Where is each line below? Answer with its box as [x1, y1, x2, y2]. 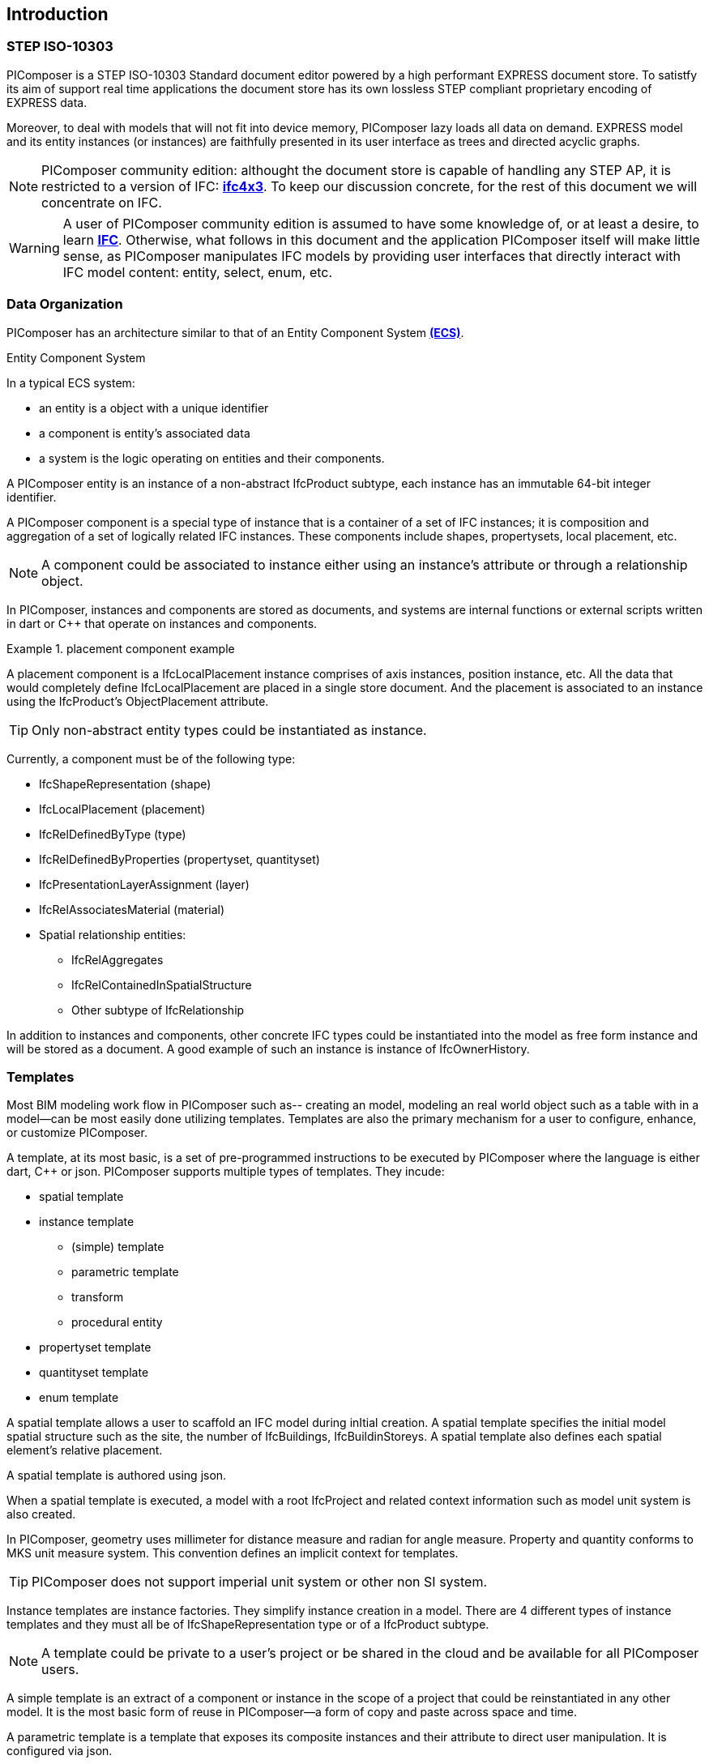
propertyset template [39, 1340, 152, 1355]
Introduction [6, 4, 109, 24]
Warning [9, 239, 60, 256]
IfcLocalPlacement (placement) [39, 801, 206, 816]
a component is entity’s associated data [39, 425, 250, 440]
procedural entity [71, 1315, 163, 1330]
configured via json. [6, 1744, 113, 1758]
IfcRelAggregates [71, 952, 164, 967]
